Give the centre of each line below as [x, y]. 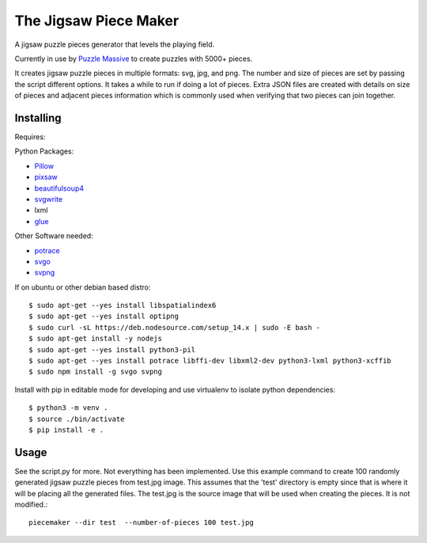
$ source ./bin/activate [77, 419]
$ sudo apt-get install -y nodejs [95, 339]
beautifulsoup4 [59, 188]
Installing [38, 118]
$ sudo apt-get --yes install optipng [104, 316]
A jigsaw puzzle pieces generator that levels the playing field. [115, 44]
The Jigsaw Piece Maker [97, 21]
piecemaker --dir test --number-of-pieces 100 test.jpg [142, 523]
